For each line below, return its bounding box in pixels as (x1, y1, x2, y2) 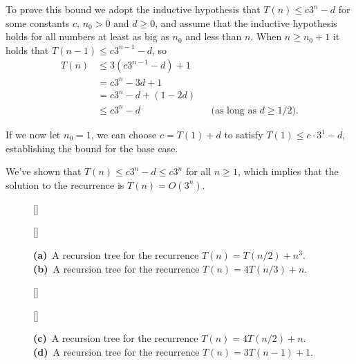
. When (250, 29, 282, 44)
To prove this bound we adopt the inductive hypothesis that (6, 2, 261, 16)
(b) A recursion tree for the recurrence (33, 261, 200, 275)
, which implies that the (237, 164, 339, 179)
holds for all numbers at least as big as (6, 29, 169, 44)
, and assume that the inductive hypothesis (155, 15, 337, 30)
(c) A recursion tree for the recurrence (33, 331, 198, 345)
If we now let (6, 127, 61, 141)
